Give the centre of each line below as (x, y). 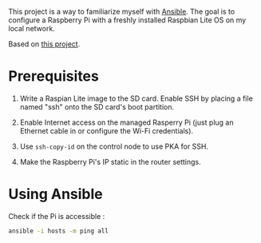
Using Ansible (56, 194)
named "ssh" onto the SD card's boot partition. (97, 106)
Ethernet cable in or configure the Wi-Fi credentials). (107, 130)
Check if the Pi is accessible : (57, 216)
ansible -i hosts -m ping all (59, 231)
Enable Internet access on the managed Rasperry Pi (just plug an (127, 122)
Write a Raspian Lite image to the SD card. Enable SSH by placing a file (136, 98)
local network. (32, 28)
